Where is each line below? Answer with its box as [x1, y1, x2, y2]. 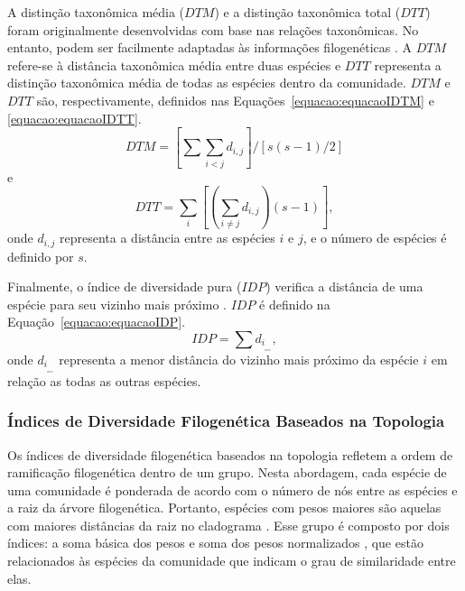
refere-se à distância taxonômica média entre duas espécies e [7, 55, 341, 74]
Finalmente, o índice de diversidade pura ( [7, 277, 242, 296]
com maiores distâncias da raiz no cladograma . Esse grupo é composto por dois [7, 515, 450, 534]
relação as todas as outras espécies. [7, 371, 201, 390]
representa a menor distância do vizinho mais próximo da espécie [59, 349, 419, 368]
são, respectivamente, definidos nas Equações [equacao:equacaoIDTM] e [36, 90, 434, 109]
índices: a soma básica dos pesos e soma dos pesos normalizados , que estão [7, 533, 423, 552]
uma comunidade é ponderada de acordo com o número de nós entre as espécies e [7, 480, 458, 499]
